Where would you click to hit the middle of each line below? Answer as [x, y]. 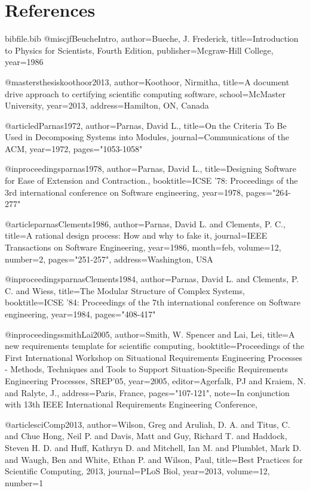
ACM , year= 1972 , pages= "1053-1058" [74, 148]
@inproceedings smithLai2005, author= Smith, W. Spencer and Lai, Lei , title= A [150, 334]
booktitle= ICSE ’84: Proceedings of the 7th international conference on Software [153, 302]
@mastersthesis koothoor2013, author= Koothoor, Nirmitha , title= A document [147, 81]
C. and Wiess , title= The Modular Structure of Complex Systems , [125, 290]
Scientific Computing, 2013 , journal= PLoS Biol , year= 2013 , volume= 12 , [137, 471]
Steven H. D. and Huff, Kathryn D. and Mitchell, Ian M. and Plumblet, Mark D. [153, 447]
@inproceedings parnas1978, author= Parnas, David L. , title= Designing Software [151, 169]
